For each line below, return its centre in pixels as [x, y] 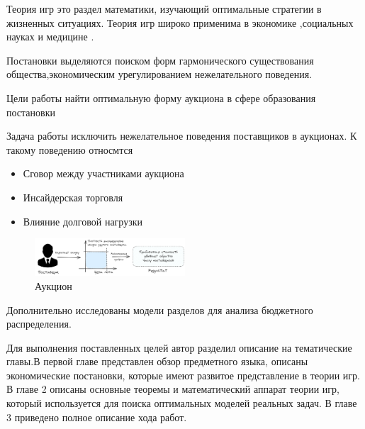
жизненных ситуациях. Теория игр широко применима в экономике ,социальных [180, 22]
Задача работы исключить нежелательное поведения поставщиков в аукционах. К [182, 136]
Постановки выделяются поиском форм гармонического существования [160, 60]
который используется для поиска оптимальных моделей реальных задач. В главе [182, 403]
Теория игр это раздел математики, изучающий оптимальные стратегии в [164, 9]
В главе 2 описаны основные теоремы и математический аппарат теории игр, [173, 389]
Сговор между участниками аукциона [103, 173]
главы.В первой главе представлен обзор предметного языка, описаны [157, 361]
